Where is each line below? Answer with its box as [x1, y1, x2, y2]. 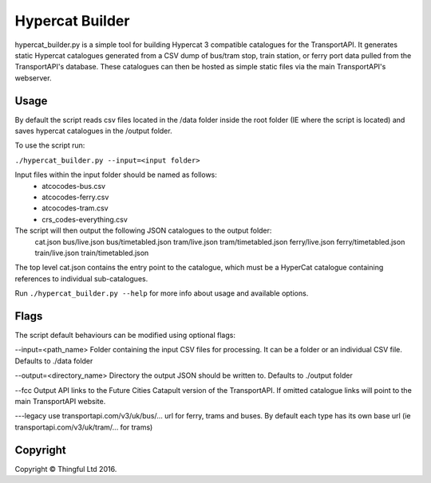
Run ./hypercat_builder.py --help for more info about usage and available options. [14, 289, 309, 298]
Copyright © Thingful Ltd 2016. [14, 464, 117, 473]
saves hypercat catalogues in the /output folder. [14, 126, 172, 135]
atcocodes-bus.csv [42, 181, 106, 190]
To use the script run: [14, 140, 85, 151]
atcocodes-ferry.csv [42, 192, 109, 202]
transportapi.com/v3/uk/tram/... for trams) [14, 422, 153, 432]
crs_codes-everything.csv [42, 214, 128, 224]
